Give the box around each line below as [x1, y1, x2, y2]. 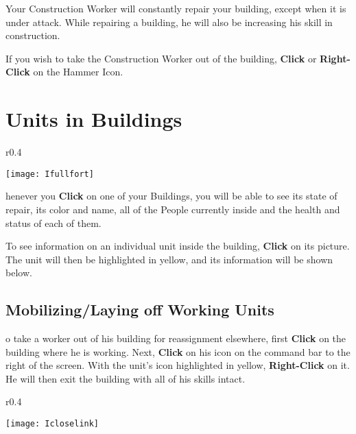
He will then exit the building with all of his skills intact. [5, 371, 246, 385]
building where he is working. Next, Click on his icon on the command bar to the [5, 344, 351, 359]
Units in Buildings [5, 105, 182, 133]
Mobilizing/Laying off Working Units [5, 299, 274, 320]
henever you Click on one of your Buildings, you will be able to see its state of [5, 189, 337, 203]
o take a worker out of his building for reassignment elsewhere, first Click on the [5, 331, 346, 346]
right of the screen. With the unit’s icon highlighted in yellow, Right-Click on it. [5, 358, 350, 372]
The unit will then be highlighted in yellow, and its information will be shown [5, 252, 333, 266]
